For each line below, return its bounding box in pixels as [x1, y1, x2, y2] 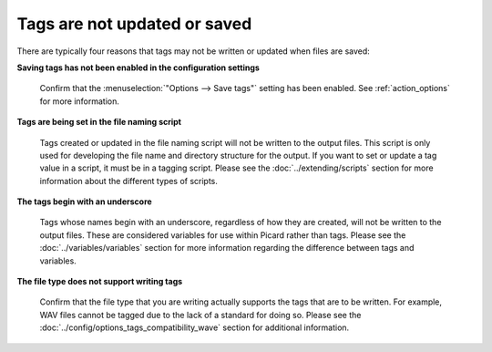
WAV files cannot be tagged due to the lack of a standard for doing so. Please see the [39, 309, 362, 320]
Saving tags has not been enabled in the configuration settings [16, 62, 260, 73]
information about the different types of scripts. [39, 175, 219, 186]
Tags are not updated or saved [16, 14, 252, 34]
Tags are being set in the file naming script [16, 117, 182, 128]
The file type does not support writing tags [16, 276, 183, 287]
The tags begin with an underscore [16, 196, 152, 207]
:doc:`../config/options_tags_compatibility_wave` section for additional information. [39, 322, 350, 333]
